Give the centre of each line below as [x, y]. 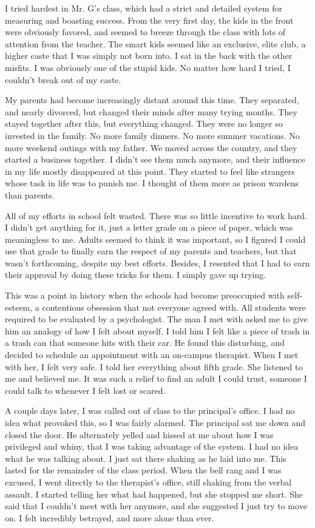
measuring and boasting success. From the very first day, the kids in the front [149, 20]
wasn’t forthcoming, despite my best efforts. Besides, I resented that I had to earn [157, 262]
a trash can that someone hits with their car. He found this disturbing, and [145, 343]
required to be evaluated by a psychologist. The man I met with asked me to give [156, 319]
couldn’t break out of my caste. [63, 79]
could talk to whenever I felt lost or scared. [85, 390]
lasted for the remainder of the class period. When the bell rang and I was [143, 470]
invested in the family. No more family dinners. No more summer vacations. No [152, 135]
